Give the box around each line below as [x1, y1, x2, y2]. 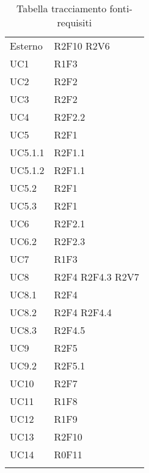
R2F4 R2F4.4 [54, 305, 112, 319]
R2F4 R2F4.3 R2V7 [54, 270, 139, 284]
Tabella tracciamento [16, 1, 107, 15]
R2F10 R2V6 [54, 39, 110, 53]
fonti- [109, 1, 133, 15]
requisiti [57, 15, 92, 29]
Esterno [10, 39, 43, 53]
